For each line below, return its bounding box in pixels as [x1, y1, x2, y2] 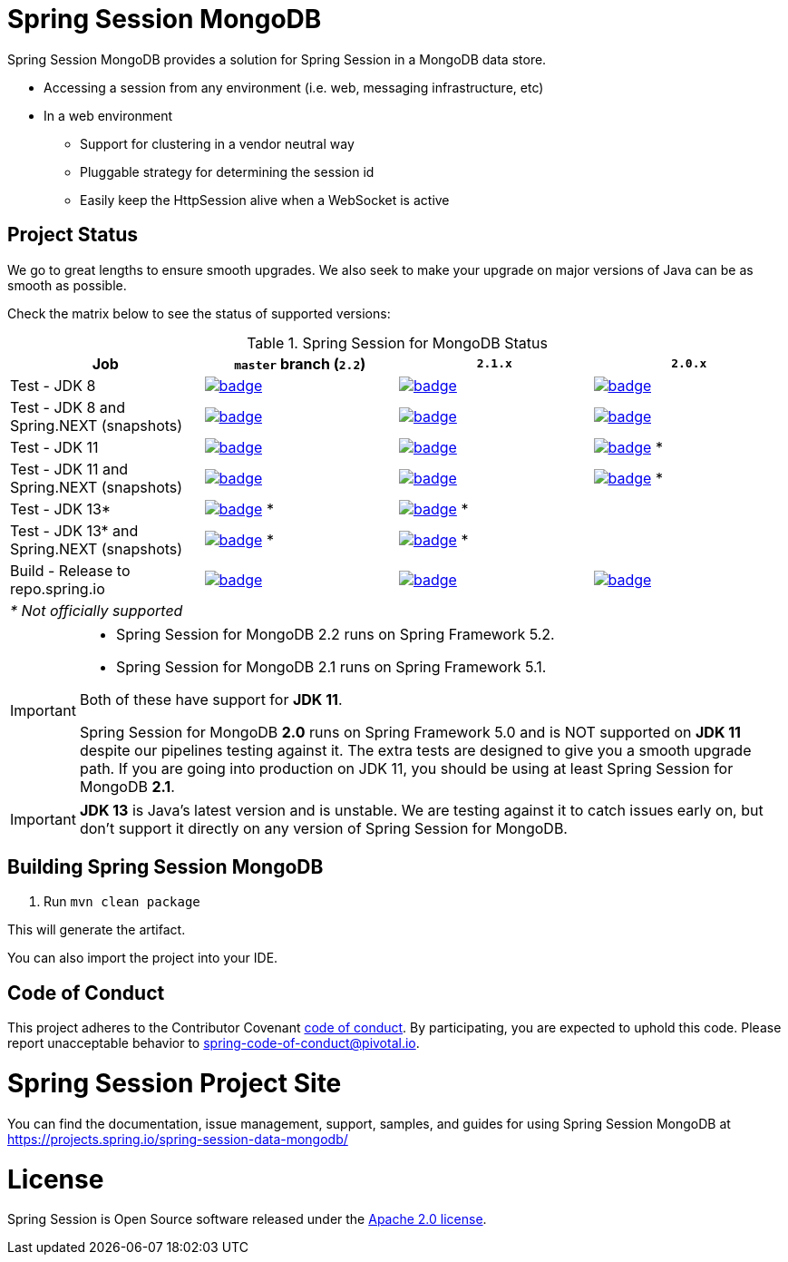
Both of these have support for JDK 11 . [79, 690, 343, 709]
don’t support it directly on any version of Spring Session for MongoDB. [79, 818, 568, 837]
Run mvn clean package [44, 894, 200, 910]
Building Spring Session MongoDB [7, 856, 324, 879]
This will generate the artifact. [7, 922, 186, 938]
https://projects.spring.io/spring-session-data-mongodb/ [7, 1130, 348, 1147]
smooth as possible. [7, 277, 127, 293]
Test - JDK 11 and [10, 459, 129, 478]
